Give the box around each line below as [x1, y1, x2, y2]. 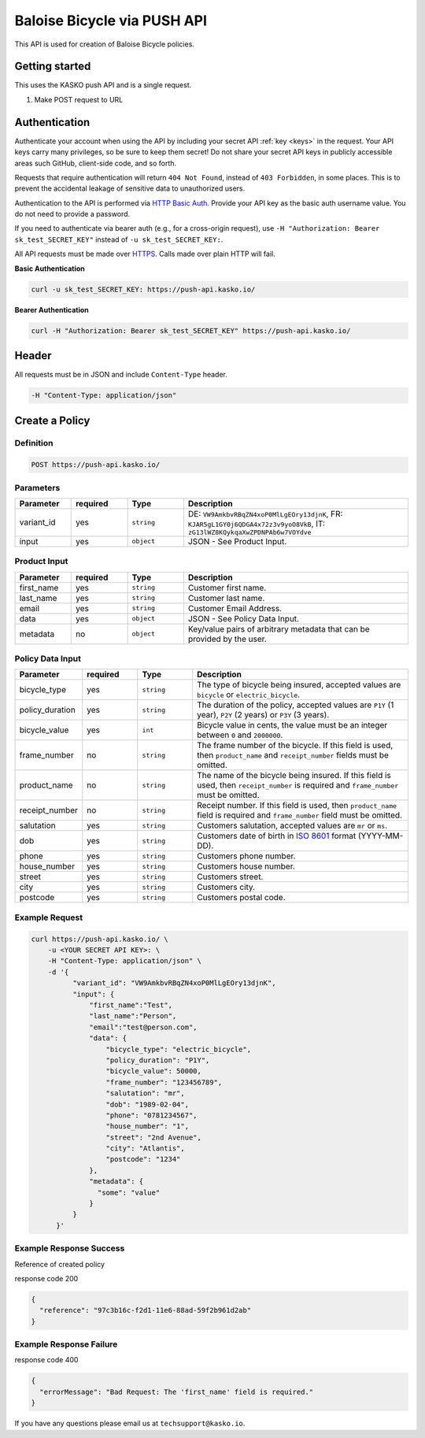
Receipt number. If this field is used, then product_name [197, 800, 397, 811]
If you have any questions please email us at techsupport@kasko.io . [14, 1418, 246, 1429]
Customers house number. [197, 861, 295, 872]
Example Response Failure [14, 1339, 118, 1350]
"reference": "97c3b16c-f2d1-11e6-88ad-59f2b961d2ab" [39, 1306, 252, 1315]
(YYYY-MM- [357, 831, 404, 842]
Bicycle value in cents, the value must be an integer [197, 720, 388, 731]
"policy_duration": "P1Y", [105, 1055, 210, 1065]
